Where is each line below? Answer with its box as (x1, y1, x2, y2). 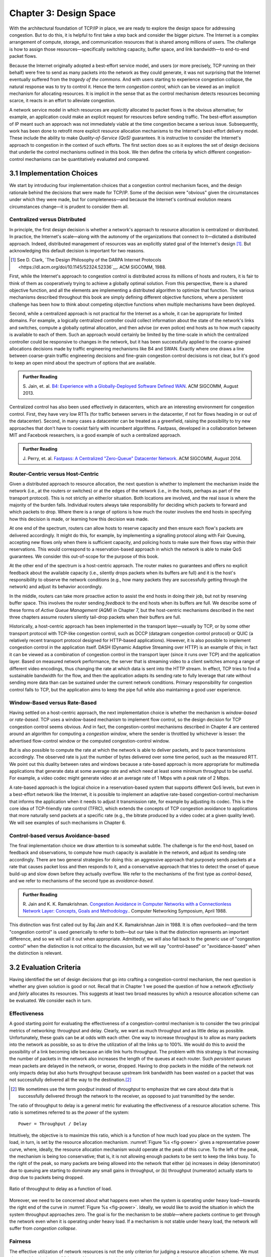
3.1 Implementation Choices (9, 169, 98, 178)
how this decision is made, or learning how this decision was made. (9, 516, 149, 522)
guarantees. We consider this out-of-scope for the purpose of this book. (9, 553, 159, 559)
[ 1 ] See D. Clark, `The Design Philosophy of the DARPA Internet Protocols (11, 257, 162, 263)
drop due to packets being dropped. (9, 1175, 84, 1181)
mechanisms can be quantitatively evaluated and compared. (25, 156, 150, 162)
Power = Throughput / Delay (18, 1121, 87, 1127)
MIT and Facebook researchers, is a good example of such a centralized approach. (9, 432, 181, 438)
